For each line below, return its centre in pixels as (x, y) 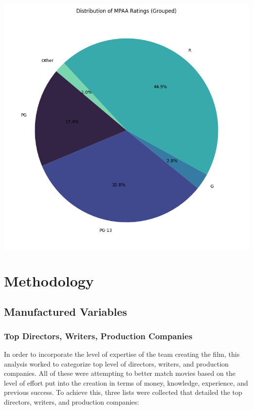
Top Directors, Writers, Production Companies (98, 336)
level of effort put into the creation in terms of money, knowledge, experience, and (126, 382)
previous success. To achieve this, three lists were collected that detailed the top (123, 392)
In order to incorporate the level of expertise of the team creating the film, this (122, 354)
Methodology (49, 280)
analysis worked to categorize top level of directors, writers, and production (116, 363)
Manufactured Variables (66, 312)
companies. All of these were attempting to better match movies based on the (120, 373)
